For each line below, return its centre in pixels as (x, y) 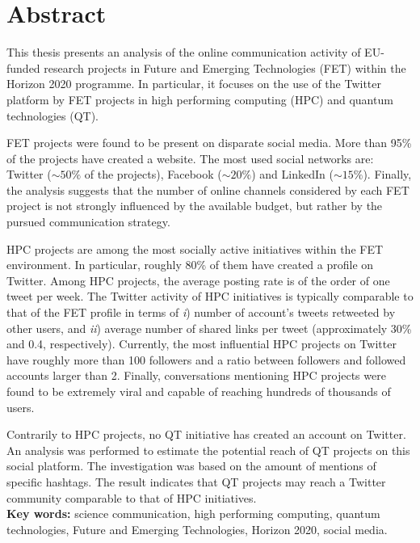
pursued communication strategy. (88, 222)
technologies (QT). (53, 115)
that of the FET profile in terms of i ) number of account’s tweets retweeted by (201, 312)
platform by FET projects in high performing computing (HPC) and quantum (200, 99)
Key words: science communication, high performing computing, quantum (193, 514)
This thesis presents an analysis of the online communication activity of (184, 52)
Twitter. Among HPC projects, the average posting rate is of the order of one (198, 280)
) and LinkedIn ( (292, 174)
